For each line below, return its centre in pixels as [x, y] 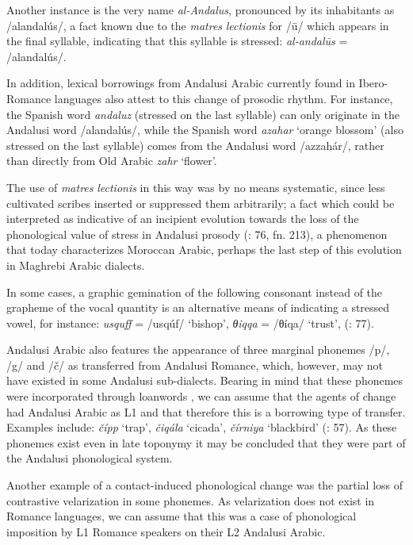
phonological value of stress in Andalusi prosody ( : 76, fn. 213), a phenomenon [197, 234]
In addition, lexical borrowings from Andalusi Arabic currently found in [181, 83]
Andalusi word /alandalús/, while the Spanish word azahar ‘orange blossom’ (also [205, 130]
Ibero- [373, 83]
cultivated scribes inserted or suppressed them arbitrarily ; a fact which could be [201, 203]
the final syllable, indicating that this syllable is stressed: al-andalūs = [177, 41]
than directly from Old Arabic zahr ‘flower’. [112, 161]
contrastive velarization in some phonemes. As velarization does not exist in [191, 500]
